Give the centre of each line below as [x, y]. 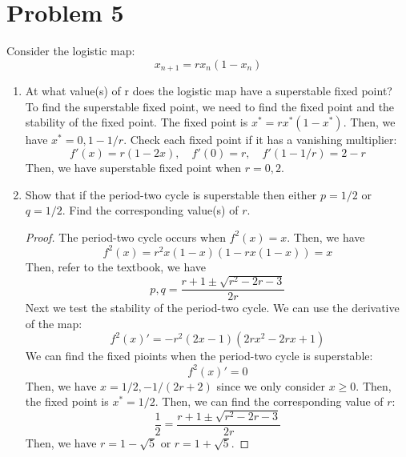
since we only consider [271, 385]
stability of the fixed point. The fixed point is [137, 122]
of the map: [54, 323]
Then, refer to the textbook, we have [116, 266]
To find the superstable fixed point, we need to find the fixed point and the [210, 106]
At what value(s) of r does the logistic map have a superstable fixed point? [209, 91]
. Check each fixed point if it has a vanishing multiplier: [260, 140]
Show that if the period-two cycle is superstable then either [171, 194]
